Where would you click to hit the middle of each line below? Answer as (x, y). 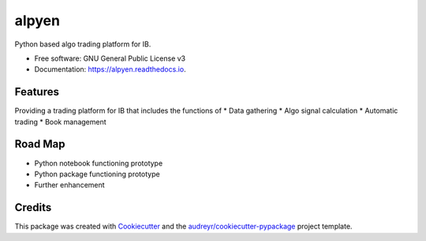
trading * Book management (60, 121)
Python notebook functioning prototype (99, 163)
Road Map (40, 145)
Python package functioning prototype (97, 174)
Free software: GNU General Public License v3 (110, 58)
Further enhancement (70, 185)
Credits (33, 208)
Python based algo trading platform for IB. (83, 44)
